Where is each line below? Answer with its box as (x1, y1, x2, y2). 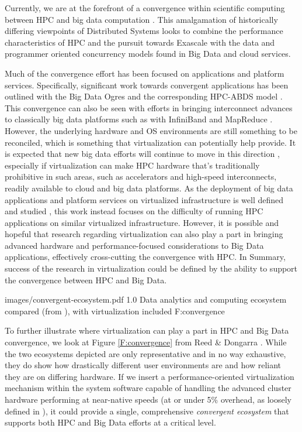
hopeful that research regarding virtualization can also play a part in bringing (5, 228, 283, 240)
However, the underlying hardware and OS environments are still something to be (5, 124, 297, 136)
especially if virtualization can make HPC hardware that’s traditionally (5, 159, 260, 171)
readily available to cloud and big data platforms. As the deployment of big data (5, 181, 293, 194)
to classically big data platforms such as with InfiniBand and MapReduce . (5, 113, 273, 125)
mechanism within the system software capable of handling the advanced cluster (5, 382, 291, 394)
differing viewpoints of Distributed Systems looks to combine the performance (5, 25, 283, 37)
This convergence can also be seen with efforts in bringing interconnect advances (5, 101, 293, 114)
